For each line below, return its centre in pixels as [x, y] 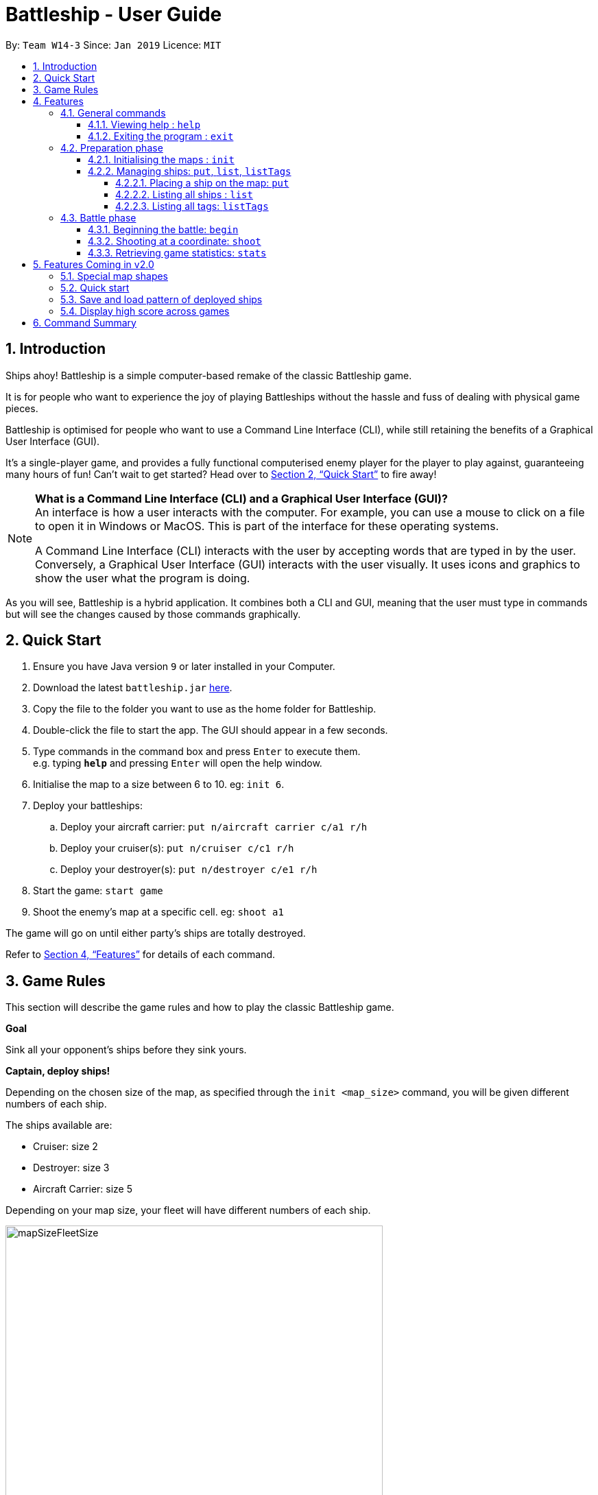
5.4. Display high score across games [145, 311]
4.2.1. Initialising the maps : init [161, 159]
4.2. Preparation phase [112, 147]
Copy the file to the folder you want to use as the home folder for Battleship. [205, 709]
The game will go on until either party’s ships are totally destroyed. [156, 933]
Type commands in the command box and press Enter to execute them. [197, 752]
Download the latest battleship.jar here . [133, 688]
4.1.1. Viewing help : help [144, 124]
